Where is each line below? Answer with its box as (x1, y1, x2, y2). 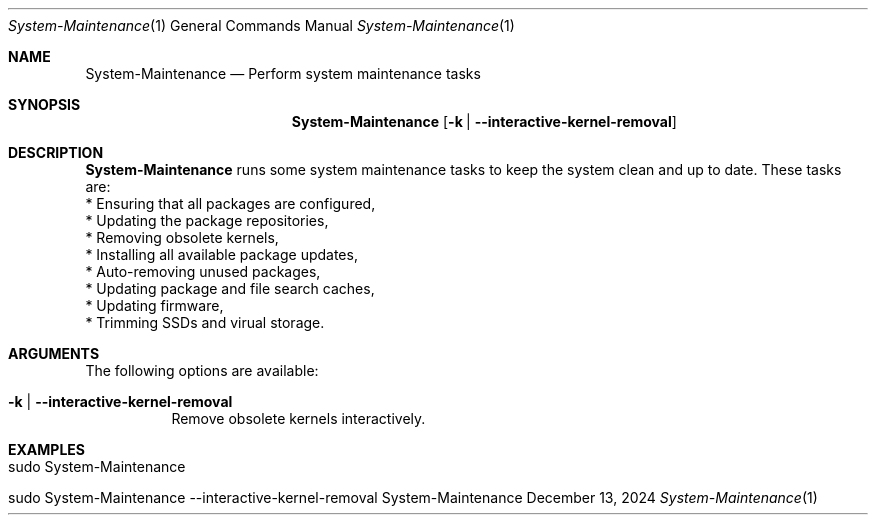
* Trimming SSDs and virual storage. (85, 314, 325, 331)
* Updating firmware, (85, 297, 224, 314)
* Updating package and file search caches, (85, 280, 375, 297)
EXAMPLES (8, 441, 85, 458)
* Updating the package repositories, (85, 212, 329, 229)
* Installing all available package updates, (85, 246, 358, 263)
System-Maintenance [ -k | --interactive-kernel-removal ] (291, 113, 677, 130)
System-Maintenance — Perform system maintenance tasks (85, 65, 481, 82)
